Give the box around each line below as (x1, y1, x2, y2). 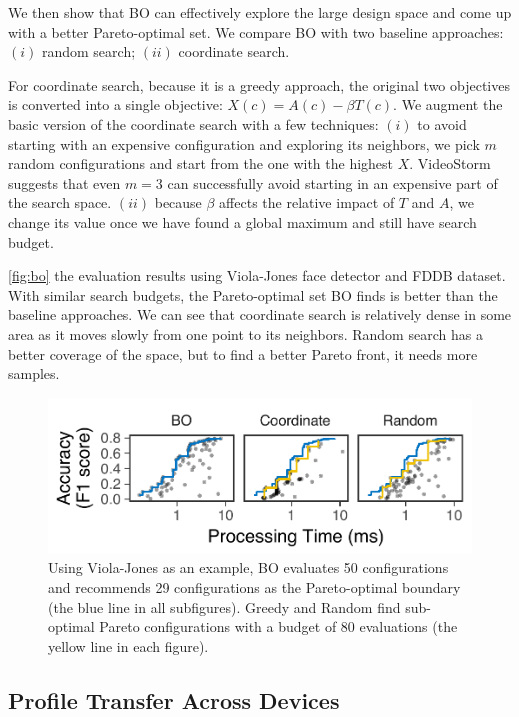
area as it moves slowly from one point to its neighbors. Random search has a (8, 323, 483, 344)
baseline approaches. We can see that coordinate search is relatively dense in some (8, 304, 512, 325)
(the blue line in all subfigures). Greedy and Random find (48, 596, 401, 617)
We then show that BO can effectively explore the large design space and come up (8, 2, 512, 22)
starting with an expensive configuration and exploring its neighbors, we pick (8, 133, 480, 154)
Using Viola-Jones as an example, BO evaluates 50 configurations (48, 557, 449, 578)
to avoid (417, 113, 467, 134)
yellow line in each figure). (48, 635, 209, 656)
